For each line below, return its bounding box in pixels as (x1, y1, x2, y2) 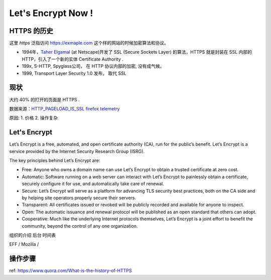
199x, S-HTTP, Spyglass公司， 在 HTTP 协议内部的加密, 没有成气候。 (22, 63, 165, 69)
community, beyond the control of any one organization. (22, 223, 138, 229)
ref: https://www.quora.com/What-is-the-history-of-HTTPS (9, 267, 132, 273)
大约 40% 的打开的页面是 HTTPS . (9, 96, 80, 102)
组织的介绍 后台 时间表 (9, 232, 56, 238)
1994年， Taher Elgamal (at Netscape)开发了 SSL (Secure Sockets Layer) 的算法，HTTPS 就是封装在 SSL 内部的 (22, 49, 252, 55)
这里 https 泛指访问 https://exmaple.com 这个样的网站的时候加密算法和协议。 (9, 40, 169, 46)
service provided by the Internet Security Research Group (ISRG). (9, 148, 145, 154)
